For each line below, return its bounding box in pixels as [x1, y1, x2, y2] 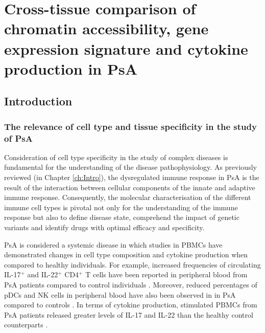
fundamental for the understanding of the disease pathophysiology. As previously [4, 162, 257, 172]
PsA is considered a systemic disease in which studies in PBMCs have [4, 239, 223, 250]
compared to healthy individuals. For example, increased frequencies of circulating [4, 259, 261, 270]
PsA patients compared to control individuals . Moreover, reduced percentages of [4, 279, 257, 290]
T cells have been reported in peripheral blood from [85, 269, 248, 280]
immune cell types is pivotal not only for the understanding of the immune [4, 202, 238, 212]
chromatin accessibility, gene [4, 18, 209, 39]
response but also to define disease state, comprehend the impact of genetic [4, 212, 239, 223]
